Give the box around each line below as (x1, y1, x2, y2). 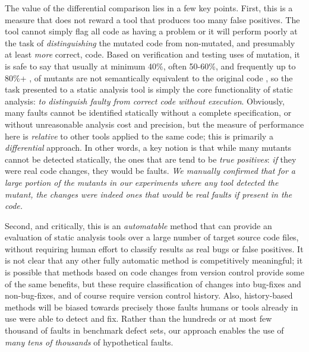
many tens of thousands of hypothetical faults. (5, 335, 174, 348)
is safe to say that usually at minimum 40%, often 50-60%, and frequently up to (5, 59, 296, 72)
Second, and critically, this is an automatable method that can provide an (5, 219, 272, 232)
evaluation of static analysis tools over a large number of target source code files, (5, 231, 299, 243)
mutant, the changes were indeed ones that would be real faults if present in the (5, 188, 292, 200)
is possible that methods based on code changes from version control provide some (5, 266, 304, 278)
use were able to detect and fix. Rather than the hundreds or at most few (5, 312, 272, 325)
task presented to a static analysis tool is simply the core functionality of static (5, 83, 293, 96)
